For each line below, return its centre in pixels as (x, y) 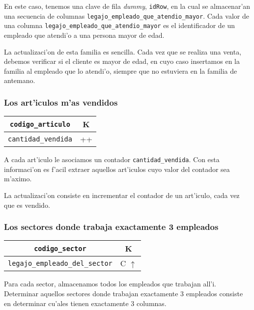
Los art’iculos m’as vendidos (61, 102)
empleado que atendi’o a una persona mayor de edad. (84, 35)
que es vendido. (27, 205)
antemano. (20, 80)
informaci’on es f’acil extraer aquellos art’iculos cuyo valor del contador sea (117, 169)
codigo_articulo (40, 124)
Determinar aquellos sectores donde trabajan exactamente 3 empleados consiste (124, 293)
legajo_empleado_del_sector (60, 263)
